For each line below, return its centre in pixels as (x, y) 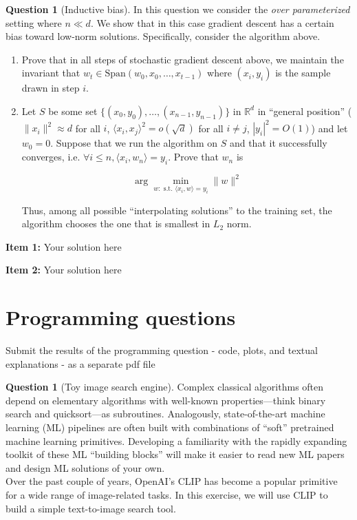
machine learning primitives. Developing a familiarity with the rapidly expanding (176, 440)
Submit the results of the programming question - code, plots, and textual (162, 350)
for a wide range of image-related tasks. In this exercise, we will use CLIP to (167, 494)
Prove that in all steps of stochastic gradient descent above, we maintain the (183, 59)
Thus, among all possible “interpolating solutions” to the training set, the (177, 210)
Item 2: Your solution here (64, 270)
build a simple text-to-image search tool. (91, 508)
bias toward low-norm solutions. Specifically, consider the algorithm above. (163, 36)
